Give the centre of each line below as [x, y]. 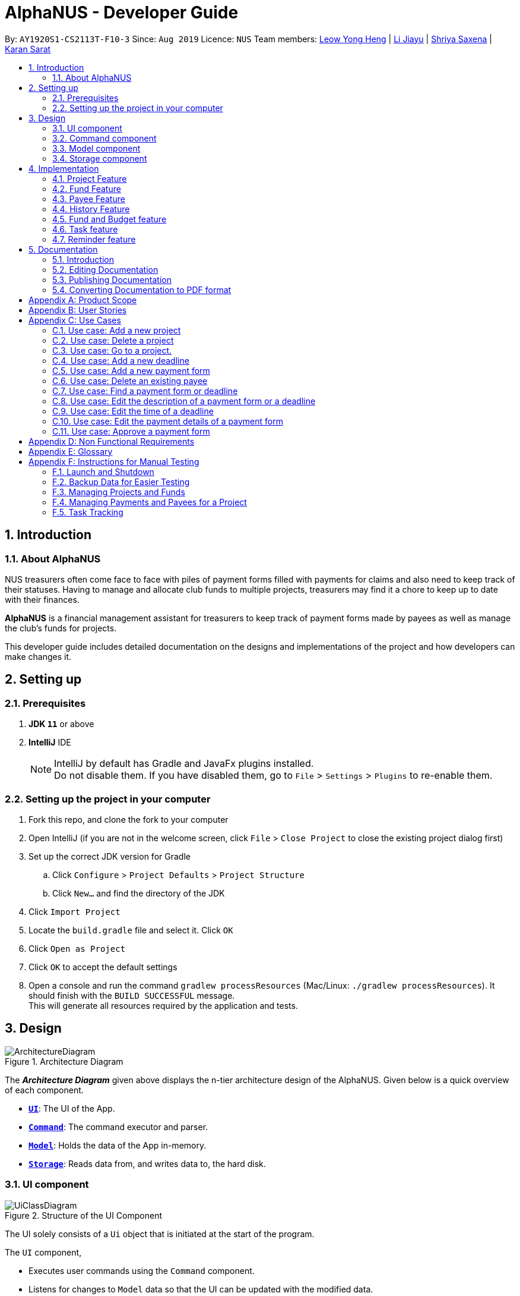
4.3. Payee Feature [89, 199]
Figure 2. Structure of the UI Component [83, 1215]
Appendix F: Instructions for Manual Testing [114, 461]
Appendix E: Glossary [71, 451]
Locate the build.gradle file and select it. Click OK [131, 930]
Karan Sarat [28, 49]
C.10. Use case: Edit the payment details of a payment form [168, 421]
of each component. [44, 1090]
